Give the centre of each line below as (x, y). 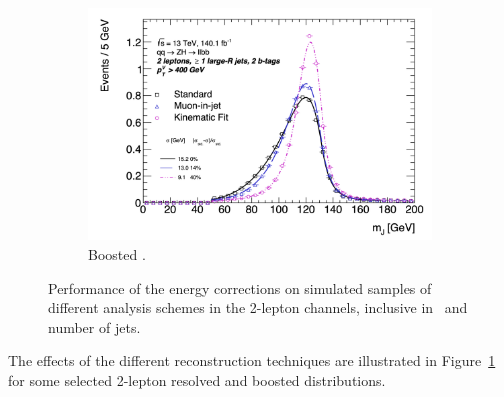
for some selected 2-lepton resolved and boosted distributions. (197, 380)
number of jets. (94, 326)
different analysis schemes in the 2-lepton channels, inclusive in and (258, 307)
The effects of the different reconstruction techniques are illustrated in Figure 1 (252, 360)
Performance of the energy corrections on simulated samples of (240, 287)
